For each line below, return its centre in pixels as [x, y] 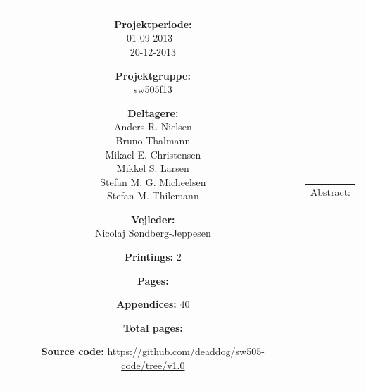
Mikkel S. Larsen [153, 168]
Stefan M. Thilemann [153, 195]
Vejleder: [153, 219]
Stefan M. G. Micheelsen [153, 181]
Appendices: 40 [153, 304]
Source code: [72, 351]
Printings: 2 [153, 257]
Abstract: [330, 192]
